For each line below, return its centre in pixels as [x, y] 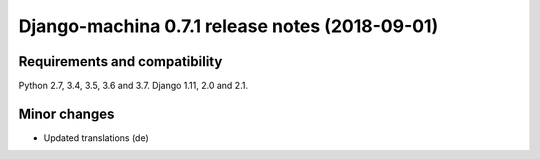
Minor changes [66, 113]
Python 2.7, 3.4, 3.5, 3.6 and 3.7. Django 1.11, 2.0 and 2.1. [133, 86]
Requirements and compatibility [120, 61]
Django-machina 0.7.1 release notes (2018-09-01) [228, 26]
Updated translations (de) [96, 137]
